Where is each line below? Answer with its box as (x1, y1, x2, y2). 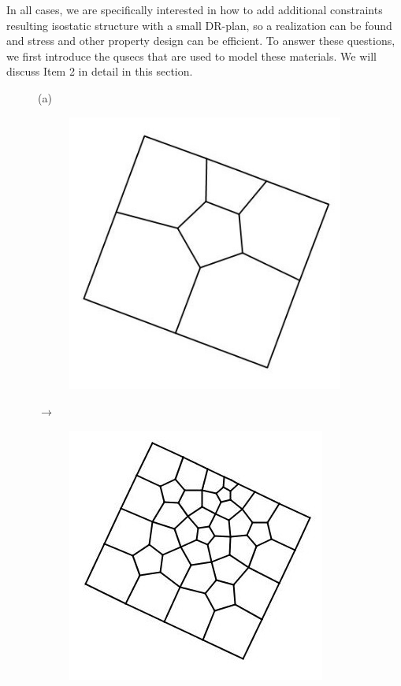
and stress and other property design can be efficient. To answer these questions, (6, 32, 395, 49)
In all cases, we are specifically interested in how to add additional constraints (6, 2, 383, 17)
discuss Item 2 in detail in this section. (6, 63, 193, 80)
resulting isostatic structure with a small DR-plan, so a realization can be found (6, 17, 392, 33)
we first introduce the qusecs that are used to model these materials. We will (6, 47, 377, 64)
